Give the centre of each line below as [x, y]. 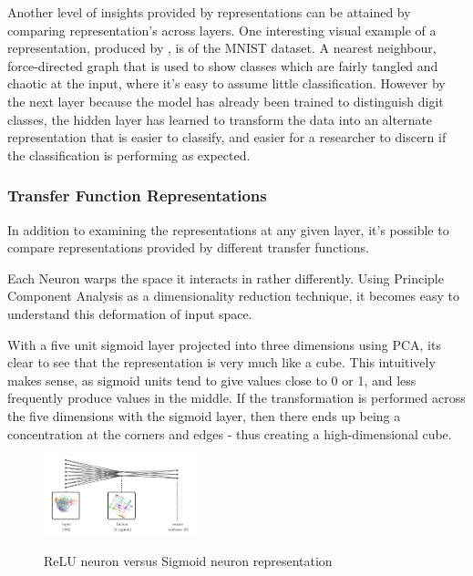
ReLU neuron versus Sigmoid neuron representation [188, 560]
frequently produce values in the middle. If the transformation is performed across [236, 398]
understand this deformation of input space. [130, 313]
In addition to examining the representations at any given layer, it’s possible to [228, 229]
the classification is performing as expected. [129, 154]
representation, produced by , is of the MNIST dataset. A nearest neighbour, [222, 48]
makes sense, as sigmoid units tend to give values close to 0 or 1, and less [212, 380]
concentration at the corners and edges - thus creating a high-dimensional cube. [230, 433]
